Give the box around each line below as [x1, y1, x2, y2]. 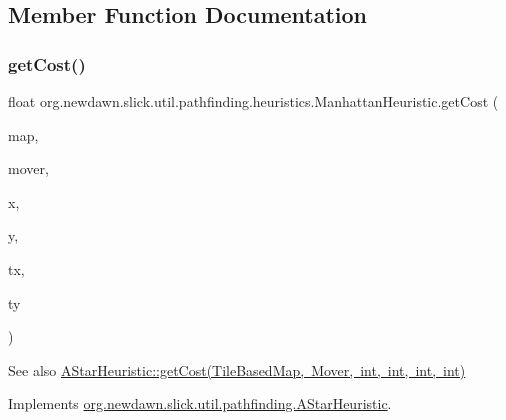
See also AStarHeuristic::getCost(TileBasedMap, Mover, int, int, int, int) [8, 359, 466, 380]
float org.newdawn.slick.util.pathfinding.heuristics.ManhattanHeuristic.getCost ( [8, 91, 499, 111]
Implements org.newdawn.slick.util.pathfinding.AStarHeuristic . [8, 393, 392, 414]
